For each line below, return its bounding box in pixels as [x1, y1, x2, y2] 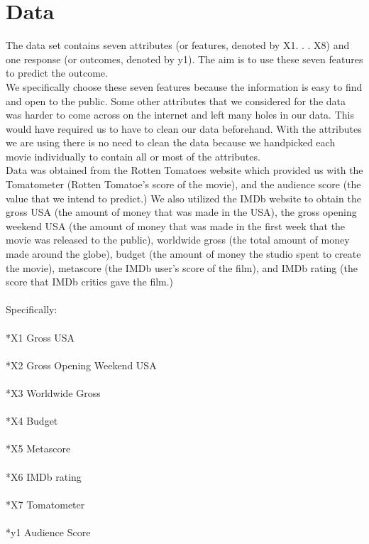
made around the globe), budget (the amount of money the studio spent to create [6, 246, 361, 261]
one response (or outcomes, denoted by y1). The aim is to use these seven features [6, 51, 363, 66]
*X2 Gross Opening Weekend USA [6, 357, 157, 372]
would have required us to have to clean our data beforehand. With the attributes [6, 121, 362, 136]
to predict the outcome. [6, 65, 108, 80]
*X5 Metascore [6, 441, 71, 456]
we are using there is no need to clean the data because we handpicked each [6, 135, 336, 150]
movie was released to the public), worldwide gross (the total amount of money [6, 232, 350, 247]
